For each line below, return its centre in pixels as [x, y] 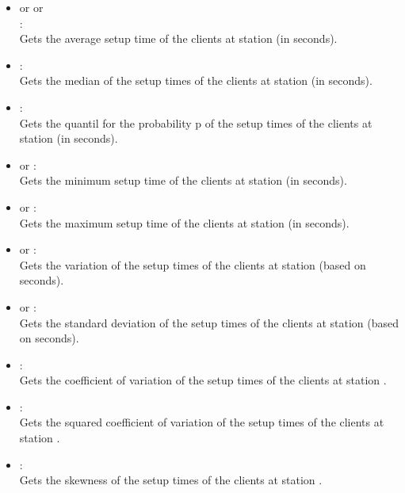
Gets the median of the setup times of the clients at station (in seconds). [196, 80]
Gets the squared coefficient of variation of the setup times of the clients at [202, 422]
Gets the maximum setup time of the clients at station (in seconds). [184, 222]
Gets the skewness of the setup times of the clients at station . [171, 480]
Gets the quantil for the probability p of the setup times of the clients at [196, 122]
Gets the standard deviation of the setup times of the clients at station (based [209, 322]
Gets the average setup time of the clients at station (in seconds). [178, 38]
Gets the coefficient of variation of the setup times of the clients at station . [203, 380]
